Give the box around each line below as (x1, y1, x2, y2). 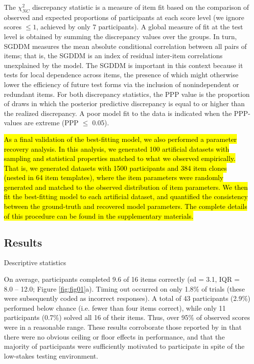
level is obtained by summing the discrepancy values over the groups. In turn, (4, 31, 237, 41)
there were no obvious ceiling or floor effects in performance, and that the (4, 331, 225, 341)
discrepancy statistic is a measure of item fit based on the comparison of (32, 2, 249, 12)
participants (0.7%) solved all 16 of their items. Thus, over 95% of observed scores (4, 312, 250, 322)
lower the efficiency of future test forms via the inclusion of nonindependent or (4, 79, 239, 89)
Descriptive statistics (4, 257, 66, 268)
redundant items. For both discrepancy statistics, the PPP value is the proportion (4, 89, 250, 99)
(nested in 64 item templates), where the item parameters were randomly (4, 172, 224, 182)
